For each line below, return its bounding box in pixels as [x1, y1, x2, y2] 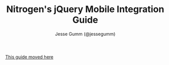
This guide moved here [5, 54, 54, 60]
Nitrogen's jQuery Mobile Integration [6, 4, 164, 15]
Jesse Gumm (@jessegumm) [55, 31, 116, 37]
